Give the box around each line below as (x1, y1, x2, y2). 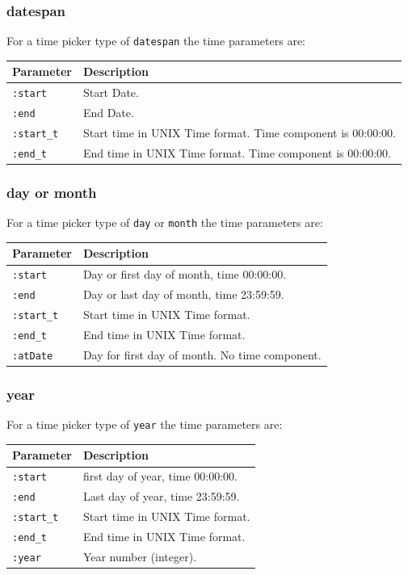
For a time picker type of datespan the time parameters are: (6, 32, 305, 49)
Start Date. (82, 84, 139, 101)
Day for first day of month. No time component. (82, 346, 322, 363)
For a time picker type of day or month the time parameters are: (6, 214, 323, 231)
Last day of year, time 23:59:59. (82, 488, 240, 505)
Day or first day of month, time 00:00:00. (82, 266, 287, 283)
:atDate (12, 350, 53, 362)
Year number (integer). (82, 548, 197, 565)
